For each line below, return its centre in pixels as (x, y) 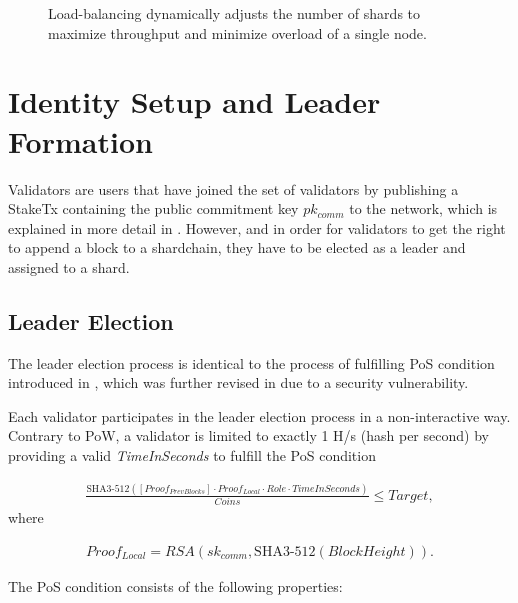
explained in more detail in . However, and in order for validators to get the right (257, 227)
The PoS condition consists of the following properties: (175, 585)
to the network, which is (423, 208)
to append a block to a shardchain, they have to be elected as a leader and (237, 247)
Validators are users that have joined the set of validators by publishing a (233, 188)
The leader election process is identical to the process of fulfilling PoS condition (251, 362)
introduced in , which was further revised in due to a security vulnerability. (238, 382)
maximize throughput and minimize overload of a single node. (237, 32)
